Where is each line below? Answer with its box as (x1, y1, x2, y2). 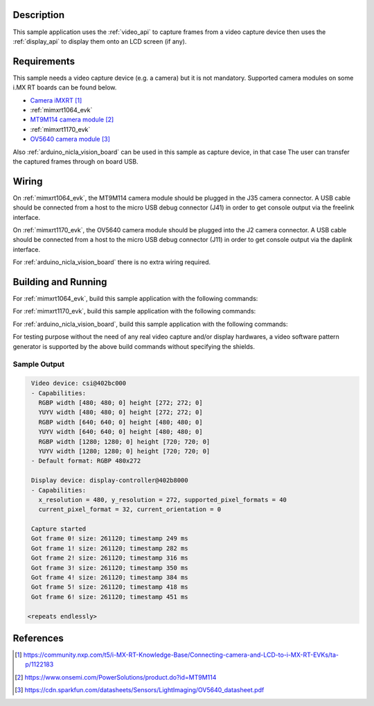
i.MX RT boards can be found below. (12, 83, 117, 92)
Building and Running (12, 276, 107, 288)
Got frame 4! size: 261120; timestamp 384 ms (31, 574, 188, 582)
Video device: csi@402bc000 (31, 379, 127, 388)
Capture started (31, 525, 87, 533)
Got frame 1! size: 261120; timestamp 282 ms (31, 544, 188, 552)
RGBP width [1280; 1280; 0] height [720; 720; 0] (38, 438, 211, 445)
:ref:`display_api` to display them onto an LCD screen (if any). (12, 37, 187, 45)
